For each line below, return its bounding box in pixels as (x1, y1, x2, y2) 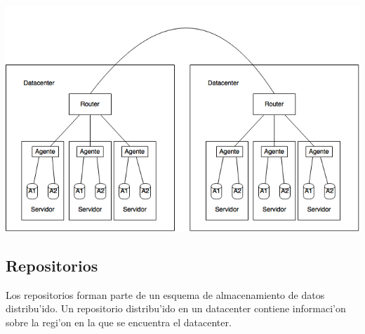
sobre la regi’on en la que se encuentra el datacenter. (6, 314, 232, 329)
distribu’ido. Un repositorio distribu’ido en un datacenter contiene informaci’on (6, 301, 346, 316)
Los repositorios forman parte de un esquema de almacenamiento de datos (6, 287, 325, 302)
